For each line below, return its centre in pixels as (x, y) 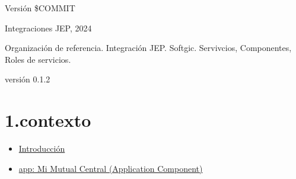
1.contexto (48, 120)
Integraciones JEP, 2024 (48, 28)
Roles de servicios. (38, 59)
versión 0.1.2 (28, 79)
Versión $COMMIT (40, 8)
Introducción (42, 148)
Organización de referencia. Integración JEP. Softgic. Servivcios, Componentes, (148, 48)
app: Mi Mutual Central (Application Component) (111, 168)
